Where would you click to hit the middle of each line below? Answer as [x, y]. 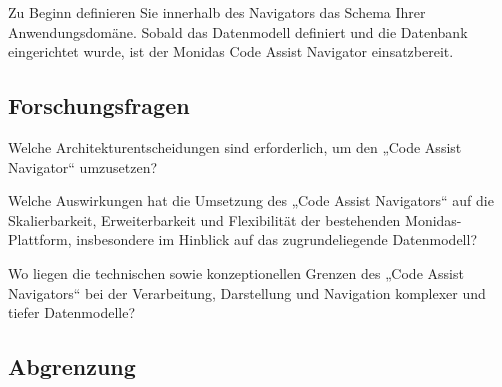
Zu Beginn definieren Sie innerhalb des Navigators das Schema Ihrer [217, 12]
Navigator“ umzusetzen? [83, 166]
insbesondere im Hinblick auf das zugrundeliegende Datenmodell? [276, 239]
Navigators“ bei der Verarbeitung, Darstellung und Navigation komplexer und [247, 292]
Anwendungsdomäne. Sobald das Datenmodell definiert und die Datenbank [238, 31]
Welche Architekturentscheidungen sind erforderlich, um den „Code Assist [235, 146]
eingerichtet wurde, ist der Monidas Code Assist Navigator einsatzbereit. [231, 51]
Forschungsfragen [99, 105]
